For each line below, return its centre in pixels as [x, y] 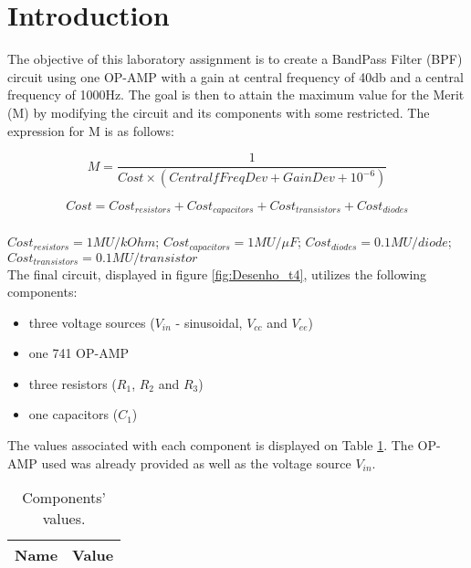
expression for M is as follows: [91, 130]
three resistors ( [73, 383]
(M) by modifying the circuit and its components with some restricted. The [219, 112]
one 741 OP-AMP [79, 353]
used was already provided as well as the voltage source [196, 463]
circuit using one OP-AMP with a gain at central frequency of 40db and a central [235, 76]
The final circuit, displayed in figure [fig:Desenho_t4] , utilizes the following [217, 273]
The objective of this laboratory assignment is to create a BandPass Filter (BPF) [235, 59]
